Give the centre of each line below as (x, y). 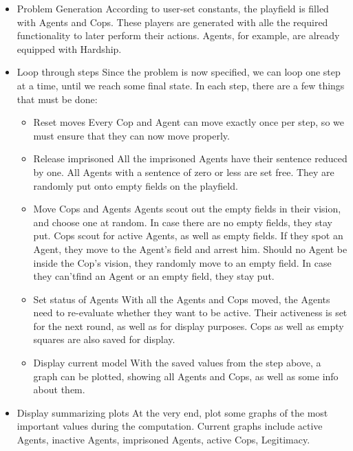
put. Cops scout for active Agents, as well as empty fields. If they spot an (188, 235)
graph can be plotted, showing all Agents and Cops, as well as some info (186, 376)
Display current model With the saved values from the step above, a (177, 363)
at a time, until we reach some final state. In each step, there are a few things (181, 85)
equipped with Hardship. (69, 48)
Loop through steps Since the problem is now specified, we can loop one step (179, 72)
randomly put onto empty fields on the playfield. (136, 185)
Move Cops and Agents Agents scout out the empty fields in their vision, (187, 209)
